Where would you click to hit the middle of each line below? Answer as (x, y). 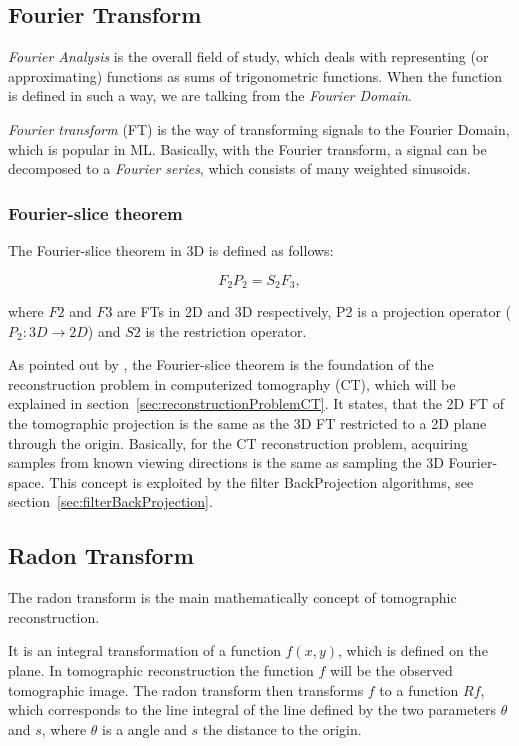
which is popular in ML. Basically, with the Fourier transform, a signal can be (247, 148)
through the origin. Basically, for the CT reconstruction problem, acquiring (238, 442)
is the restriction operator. (226, 330)
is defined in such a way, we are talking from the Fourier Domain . (210, 95)
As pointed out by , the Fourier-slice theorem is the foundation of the (221, 364)
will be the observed (391, 669)
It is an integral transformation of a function (144, 650)
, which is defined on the (413, 650)
